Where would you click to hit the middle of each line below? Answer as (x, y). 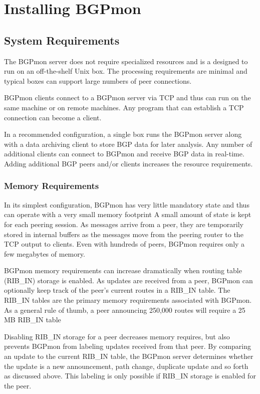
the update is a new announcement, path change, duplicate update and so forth (126, 366)
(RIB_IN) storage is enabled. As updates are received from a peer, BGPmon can (128, 280)
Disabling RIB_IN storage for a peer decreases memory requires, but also (117, 336)
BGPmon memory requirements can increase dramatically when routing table (123, 270)
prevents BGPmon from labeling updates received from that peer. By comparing (128, 346)
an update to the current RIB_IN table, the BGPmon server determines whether (129, 356)
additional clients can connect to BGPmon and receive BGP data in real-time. (124, 154)
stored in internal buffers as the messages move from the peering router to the (124, 234)
